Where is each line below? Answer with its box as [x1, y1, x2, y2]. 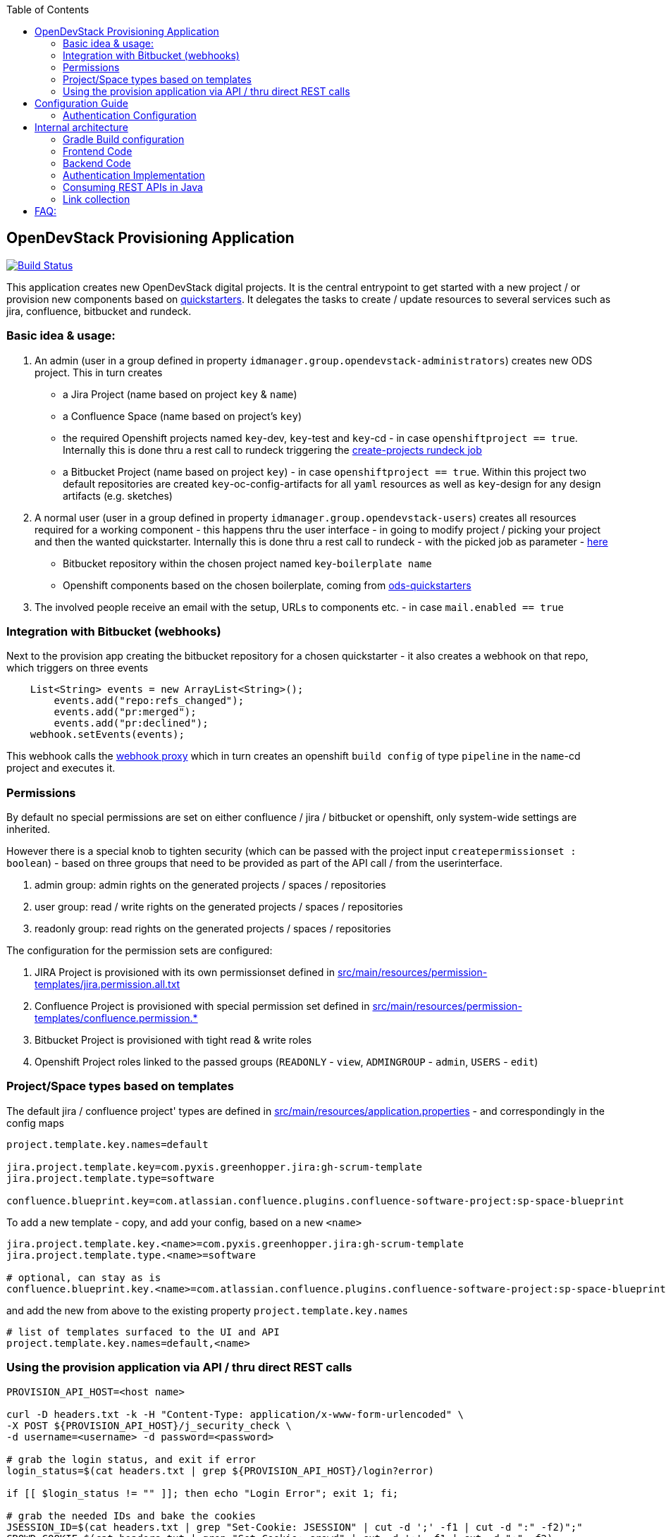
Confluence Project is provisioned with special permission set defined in [35, 1000, 370, 1013]
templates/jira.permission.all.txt [35, 978, 180, 991]
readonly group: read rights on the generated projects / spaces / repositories [35, 922, 391, 935]
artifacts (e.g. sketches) [63, 489, 173, 502]
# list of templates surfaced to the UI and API [6, 1326, 280, 1338]
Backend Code [63, 157, 131, 169]
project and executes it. [6, 762, 116, 774]
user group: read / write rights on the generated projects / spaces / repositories [35, 901, 403, 913]
